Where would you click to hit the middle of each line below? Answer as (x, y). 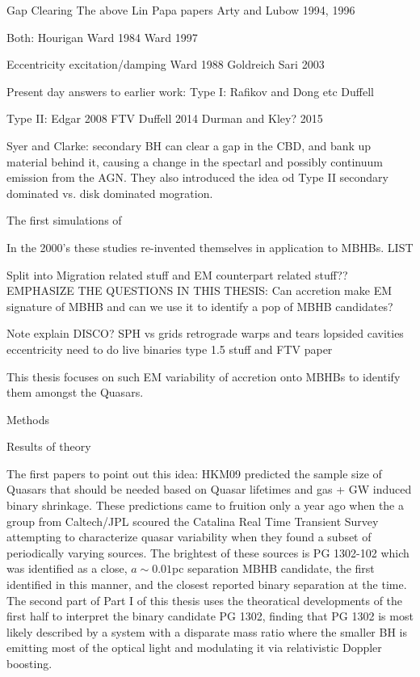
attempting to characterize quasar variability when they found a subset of (189, 537)
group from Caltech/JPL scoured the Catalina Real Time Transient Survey (193, 521)
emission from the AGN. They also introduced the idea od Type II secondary (198, 177)
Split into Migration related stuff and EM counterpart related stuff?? (177, 274)
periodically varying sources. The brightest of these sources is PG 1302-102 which (208, 552)
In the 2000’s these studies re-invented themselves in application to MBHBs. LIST (210, 247)
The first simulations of (64, 220)
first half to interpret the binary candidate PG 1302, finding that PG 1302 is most (210, 616)
